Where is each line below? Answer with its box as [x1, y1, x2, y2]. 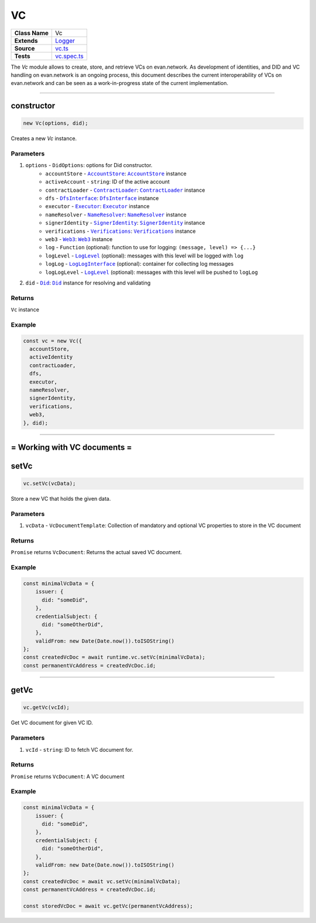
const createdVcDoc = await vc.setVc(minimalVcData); [23, 878, 181, 885]
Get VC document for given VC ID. [11, 719, 93, 727]
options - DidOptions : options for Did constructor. [25, 162, 153, 169]
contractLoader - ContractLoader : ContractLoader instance [45, 186, 205, 194]
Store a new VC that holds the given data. [11, 496, 111, 503]
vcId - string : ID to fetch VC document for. [25, 746, 134, 753]
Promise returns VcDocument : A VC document [11, 773, 125, 780]
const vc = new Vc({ [23, 337, 82, 344]
